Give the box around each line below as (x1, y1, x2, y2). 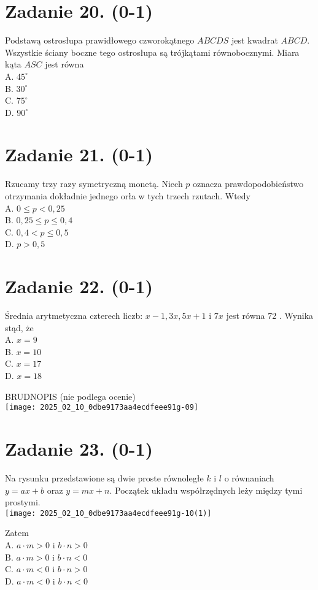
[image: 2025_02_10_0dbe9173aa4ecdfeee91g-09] (5, 403, 198, 412)
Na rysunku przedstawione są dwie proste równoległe (5, 472, 204, 485)
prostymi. (5, 496, 41, 508)
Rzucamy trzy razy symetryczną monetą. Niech (5, 177, 183, 190)
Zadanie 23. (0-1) (5, 436, 153, 461)
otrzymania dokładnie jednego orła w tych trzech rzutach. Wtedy (5, 190, 251, 202)
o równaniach (224, 472, 274, 485)
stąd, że (5, 321, 34, 334)
